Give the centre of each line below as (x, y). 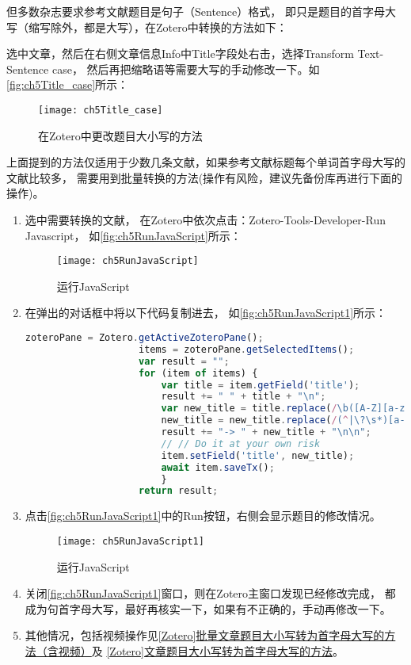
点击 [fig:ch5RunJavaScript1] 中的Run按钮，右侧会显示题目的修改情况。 (203, 516)
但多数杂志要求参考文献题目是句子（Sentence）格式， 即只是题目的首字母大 (201, 11)
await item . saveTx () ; (218, 467)
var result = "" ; (184, 361)
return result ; (178, 491)
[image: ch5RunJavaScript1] (130, 541)
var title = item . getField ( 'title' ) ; (261, 385)
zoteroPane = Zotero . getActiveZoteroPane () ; (144, 338)
